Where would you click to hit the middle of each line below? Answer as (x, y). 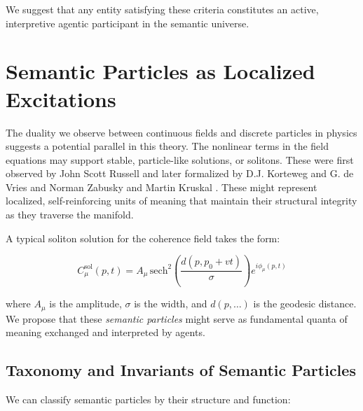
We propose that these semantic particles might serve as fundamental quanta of (177, 318)
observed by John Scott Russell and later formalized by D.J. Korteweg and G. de (180, 173)
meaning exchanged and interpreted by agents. (105, 332)
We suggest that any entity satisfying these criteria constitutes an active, (162, 9)
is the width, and (171, 304)
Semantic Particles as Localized (160, 71)
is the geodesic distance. (305, 304)
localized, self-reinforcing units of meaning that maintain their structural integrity (181, 201)
